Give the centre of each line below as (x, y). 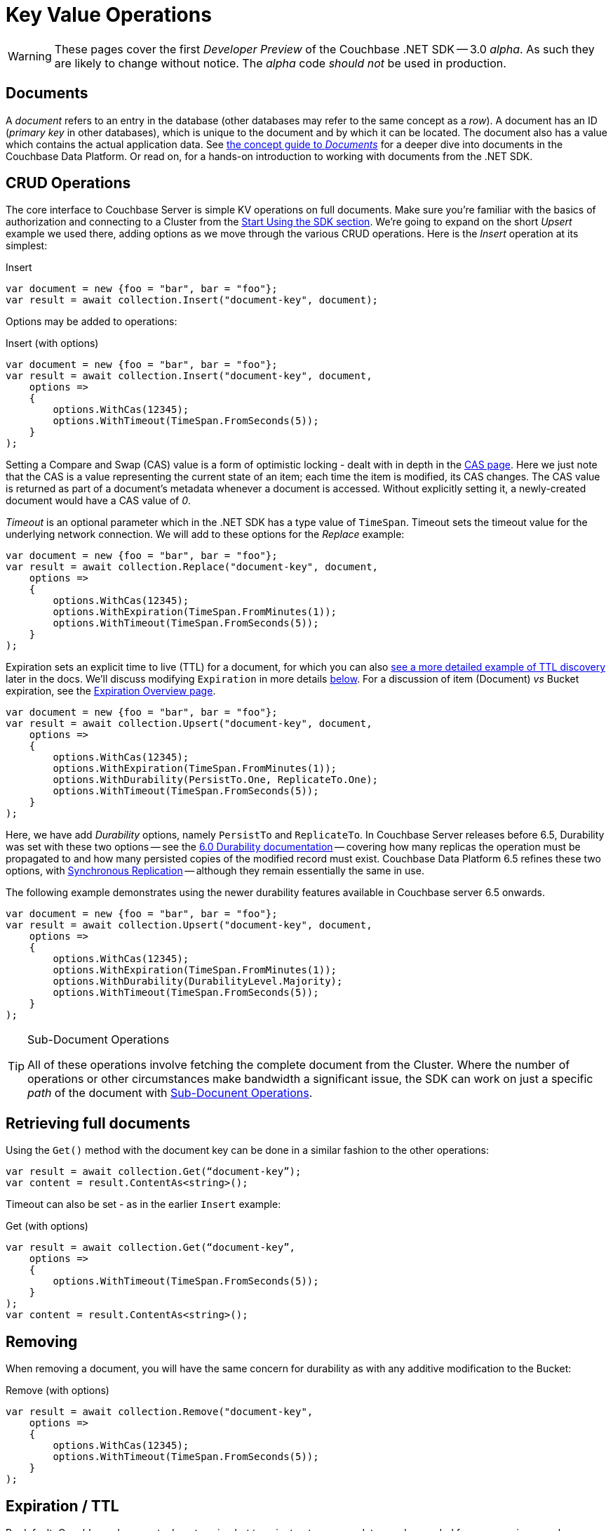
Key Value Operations (109, 15)
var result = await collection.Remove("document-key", (160, 1412)
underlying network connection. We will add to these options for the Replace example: (205, 534)
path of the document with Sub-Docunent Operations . (170, 1093)
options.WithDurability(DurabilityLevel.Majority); (198, 981)
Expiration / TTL (62, 1506)
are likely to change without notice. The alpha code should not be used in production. (280, 63)
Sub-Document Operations (99, 1040)
